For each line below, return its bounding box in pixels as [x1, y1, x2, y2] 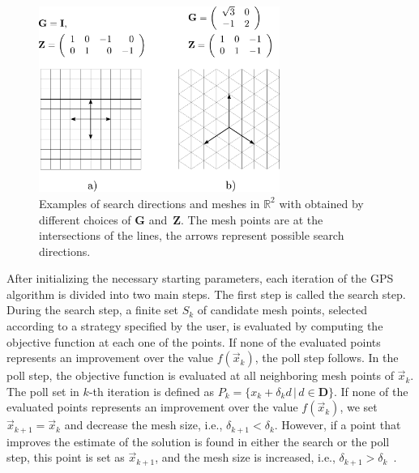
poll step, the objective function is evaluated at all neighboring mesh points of [6, 367, 394, 384]
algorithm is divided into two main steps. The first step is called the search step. [6, 285, 406, 302]
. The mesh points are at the [181, 211, 323, 228]
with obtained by [279, 194, 364, 211]
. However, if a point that [274, 416, 401, 433]
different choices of [39, 211, 131, 228]
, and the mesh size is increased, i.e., [155, 449, 336, 466]
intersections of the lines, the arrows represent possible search [39, 227, 344, 244]
